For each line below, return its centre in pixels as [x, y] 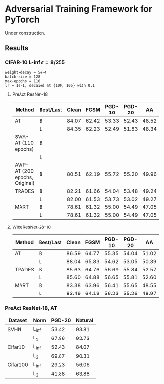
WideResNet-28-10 [31, 227]
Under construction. [25, 33]
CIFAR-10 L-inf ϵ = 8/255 [35, 62]
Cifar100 [18, 365]
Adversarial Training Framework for [79, 9]
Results [17, 48]
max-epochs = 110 [23, 81]
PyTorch [22, 19]
